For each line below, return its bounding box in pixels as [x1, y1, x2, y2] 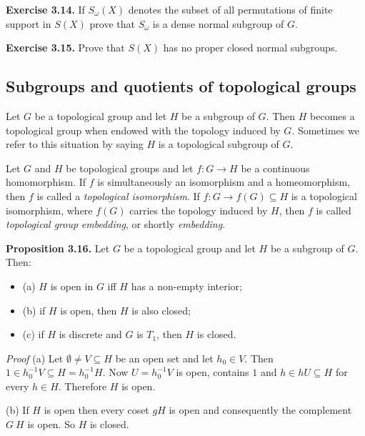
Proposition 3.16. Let [6, 240, 110, 255]
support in [6, 16, 51, 31]
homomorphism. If [6, 174, 86, 189]
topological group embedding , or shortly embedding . [6, 217, 226, 232]
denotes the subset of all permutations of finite [128, 2, 333, 16]
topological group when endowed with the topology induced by [6, 122, 281, 137]
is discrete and [59, 327, 122, 342]
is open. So [27, 417, 75, 432]
